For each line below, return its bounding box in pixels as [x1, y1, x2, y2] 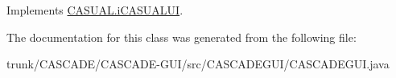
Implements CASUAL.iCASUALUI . [6, 2, 184, 18]
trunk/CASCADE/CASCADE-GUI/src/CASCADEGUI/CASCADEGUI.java [6, 55, 390, 72]
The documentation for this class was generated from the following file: [6, 28, 357, 45]
